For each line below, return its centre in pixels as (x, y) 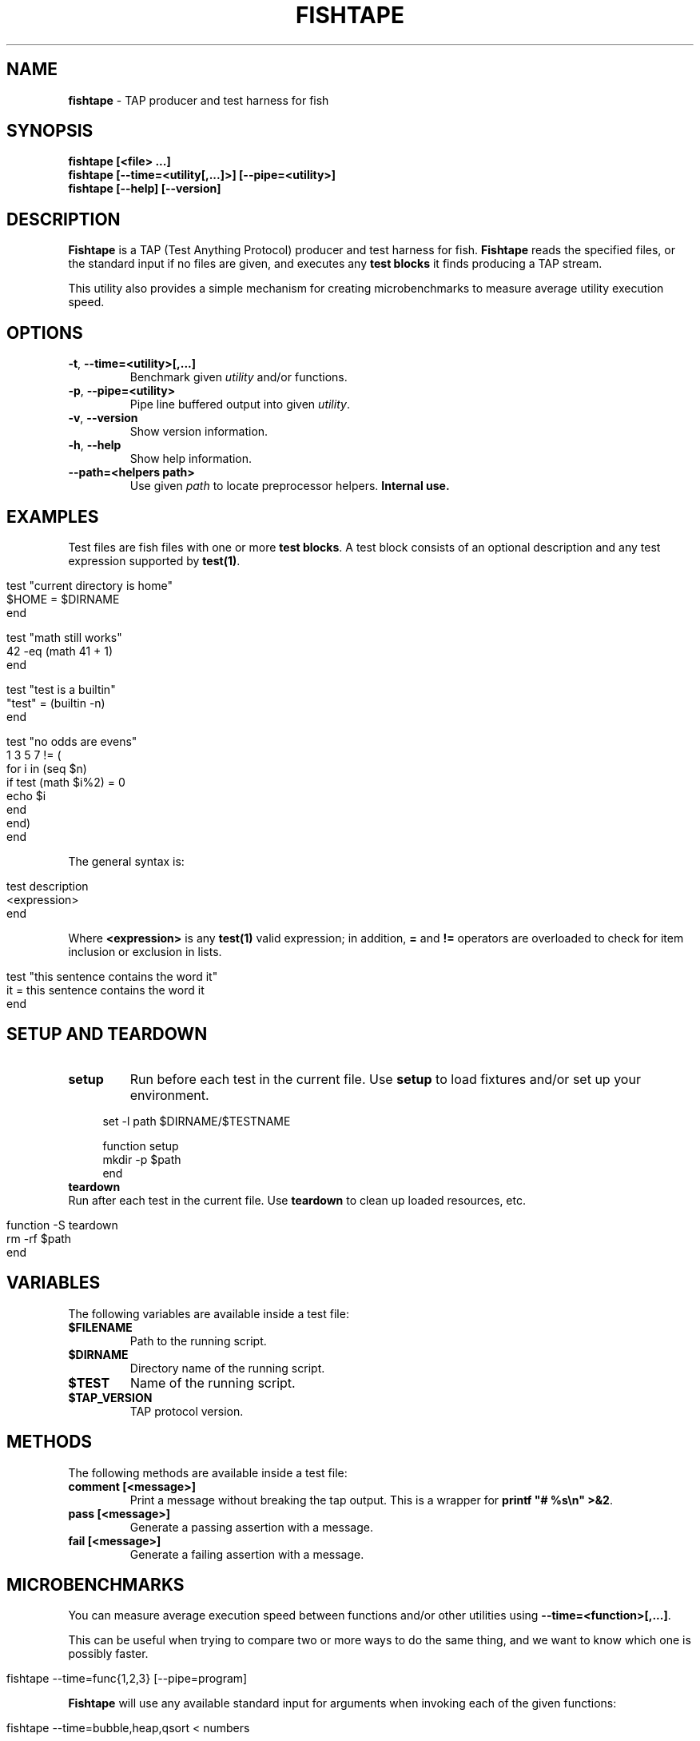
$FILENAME (100, 1327)
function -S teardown (62, 1225)
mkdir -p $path (142, 1159)
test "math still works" (64, 637)
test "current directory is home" (90, 585)
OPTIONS (45, 333)
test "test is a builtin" (61, 689)
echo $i (26, 795)
